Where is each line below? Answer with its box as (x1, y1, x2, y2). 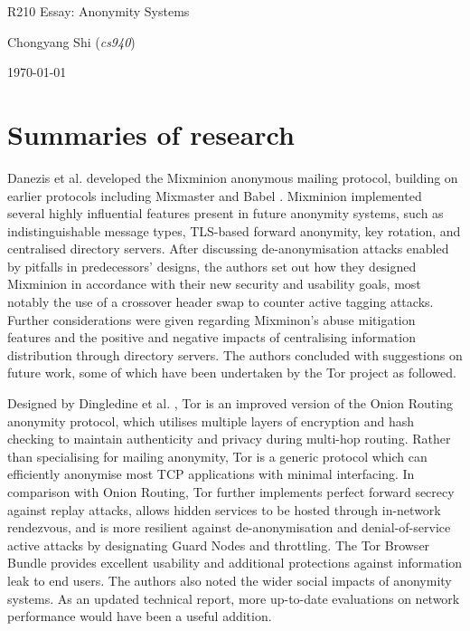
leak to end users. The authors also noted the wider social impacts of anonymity (7, 570, 452, 589)
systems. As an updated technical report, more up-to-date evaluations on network (7, 588, 460, 607)
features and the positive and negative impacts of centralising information (7, 328, 416, 347)
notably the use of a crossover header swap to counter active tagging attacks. (7, 292, 434, 311)
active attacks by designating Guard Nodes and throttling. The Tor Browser (7, 535, 430, 554)
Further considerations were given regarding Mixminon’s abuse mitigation (7, 310, 416, 329)
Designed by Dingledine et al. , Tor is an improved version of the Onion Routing (7, 394, 453, 413)
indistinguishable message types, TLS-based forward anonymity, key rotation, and (7, 221, 461, 240)
